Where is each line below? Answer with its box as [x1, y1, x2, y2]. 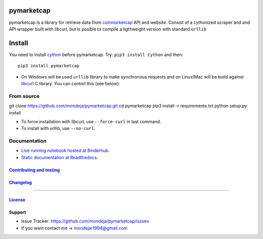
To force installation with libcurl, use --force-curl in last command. [21, 118, 161, 124]
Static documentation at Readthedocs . [21, 154, 98, 160]
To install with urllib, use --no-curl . [21, 126, 95, 131]
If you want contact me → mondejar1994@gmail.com [21, 225, 128, 231]
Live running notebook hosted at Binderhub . [21, 147, 110, 153]
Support [9, 209, 26, 215]
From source [9, 92, 40, 99]
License [9, 197, 26, 202]
